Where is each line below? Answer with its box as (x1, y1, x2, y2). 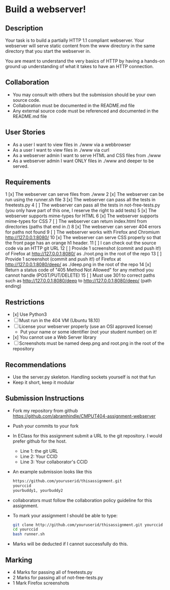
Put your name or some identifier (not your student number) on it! (20, 329, 157, 335)
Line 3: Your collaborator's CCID (20, 459, 88, 465)
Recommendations (5, 360, 66, 369)
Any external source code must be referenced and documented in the (12, 108, 159, 114)
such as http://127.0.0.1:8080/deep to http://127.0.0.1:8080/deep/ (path (5, 278, 152, 284)
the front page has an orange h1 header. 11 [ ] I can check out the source (5, 240, 156, 246)
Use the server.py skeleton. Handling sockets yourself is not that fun (12, 374, 156, 380)
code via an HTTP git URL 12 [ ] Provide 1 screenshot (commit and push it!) (5, 245, 161, 251)
